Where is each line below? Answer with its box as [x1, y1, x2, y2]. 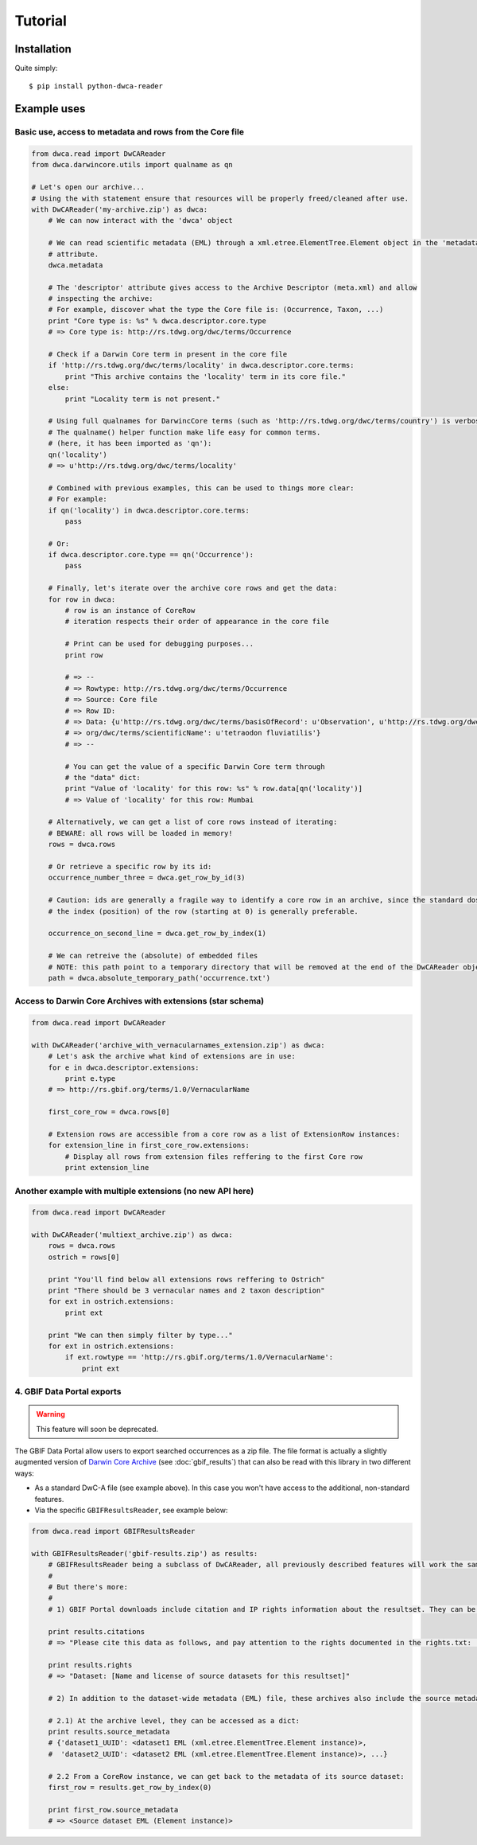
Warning [36, 1410, 65, 1419]
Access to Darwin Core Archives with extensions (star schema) [14, 996, 265, 1007]
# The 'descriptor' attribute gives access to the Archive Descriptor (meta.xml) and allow [48, 283, 417, 292]
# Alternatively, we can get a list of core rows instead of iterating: [48, 817, 338, 827]
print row [64, 650, 103, 660]
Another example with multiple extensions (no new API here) [14, 1185, 254, 1196]
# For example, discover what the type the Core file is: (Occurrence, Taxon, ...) [48, 305, 384, 314]
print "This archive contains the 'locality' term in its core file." [64, 372, 346, 381]
